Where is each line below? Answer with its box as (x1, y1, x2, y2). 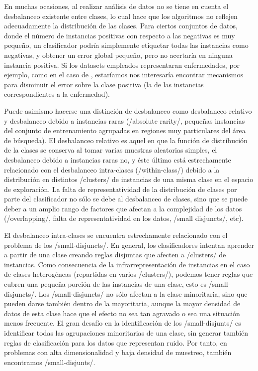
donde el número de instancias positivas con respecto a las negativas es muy (4, 30, 235, 40)
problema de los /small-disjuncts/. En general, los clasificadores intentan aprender (4, 239, 254, 250)
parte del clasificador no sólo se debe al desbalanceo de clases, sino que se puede (4, 193, 248, 204)
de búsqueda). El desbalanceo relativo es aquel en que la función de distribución (4, 135, 248, 145)
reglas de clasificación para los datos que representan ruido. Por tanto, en (4, 337, 227, 348)
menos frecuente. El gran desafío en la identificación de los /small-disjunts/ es (4, 318, 241, 328)
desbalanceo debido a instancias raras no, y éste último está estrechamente (4, 154, 231, 165)
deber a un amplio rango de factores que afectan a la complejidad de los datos (4, 203, 242, 213)
